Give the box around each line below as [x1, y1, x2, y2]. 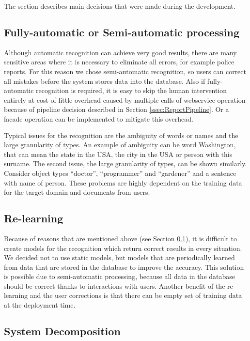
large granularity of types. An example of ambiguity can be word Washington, [4, 139, 236, 150]
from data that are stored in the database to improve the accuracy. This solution [4, 262, 244, 272]
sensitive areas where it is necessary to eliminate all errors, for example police [4, 57, 234, 67]
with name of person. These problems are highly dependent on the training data [4, 177, 242, 187]
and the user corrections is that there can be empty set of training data [30, 290, 242, 300]
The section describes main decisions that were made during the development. [4, 1, 235, 11]
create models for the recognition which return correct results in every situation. [4, 243, 242, 253]
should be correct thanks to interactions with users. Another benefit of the [4, 280, 225, 291]
